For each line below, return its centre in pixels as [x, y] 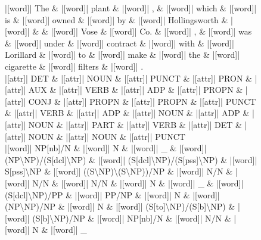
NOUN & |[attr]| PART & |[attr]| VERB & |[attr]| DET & [135, 124]
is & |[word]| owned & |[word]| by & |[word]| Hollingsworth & [116, 19]
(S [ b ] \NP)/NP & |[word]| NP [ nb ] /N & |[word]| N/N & [132, 218]
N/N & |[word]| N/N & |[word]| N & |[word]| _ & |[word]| [138, 183]
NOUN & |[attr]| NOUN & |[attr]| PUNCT [107, 136]
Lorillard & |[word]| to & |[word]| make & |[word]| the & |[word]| [122, 54]
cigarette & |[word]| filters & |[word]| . [74, 66]
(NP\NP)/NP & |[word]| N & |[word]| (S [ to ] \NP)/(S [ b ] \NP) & [120, 206]
